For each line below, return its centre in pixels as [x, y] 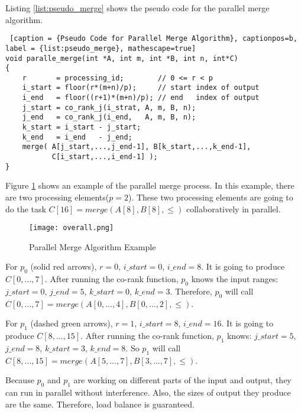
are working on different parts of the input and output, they [182, 380]
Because [20, 380]
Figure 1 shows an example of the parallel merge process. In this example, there [150, 185]
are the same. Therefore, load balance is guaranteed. [100, 404]
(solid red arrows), [64, 266]
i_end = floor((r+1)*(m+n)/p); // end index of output [141, 98]
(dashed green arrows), [72, 323]
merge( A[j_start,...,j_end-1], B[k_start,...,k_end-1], [137, 147]
